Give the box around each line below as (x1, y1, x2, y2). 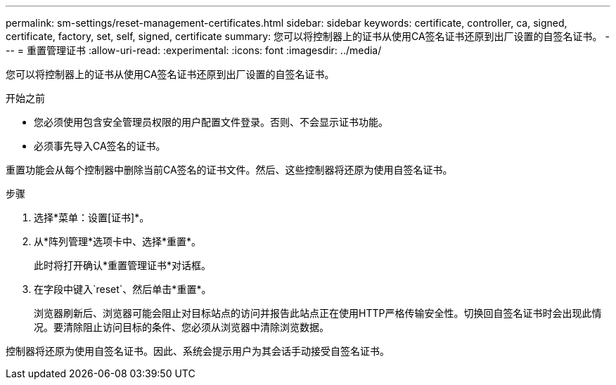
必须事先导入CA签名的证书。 (34, 140, 166, 152)
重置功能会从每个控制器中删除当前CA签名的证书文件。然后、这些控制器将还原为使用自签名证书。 (6, 164, 453, 176)
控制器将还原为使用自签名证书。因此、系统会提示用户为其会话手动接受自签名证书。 (6, 345, 390, 357)
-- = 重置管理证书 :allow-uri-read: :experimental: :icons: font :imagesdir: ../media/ (6, 44, 382, 56)
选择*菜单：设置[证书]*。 (34, 211, 150, 223)
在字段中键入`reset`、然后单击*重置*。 (34, 283, 212, 295)
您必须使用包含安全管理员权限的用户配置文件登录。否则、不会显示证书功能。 (34, 116, 388, 128)
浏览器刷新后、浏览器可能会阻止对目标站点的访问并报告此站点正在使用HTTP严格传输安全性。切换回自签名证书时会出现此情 (34, 307, 602, 319)
